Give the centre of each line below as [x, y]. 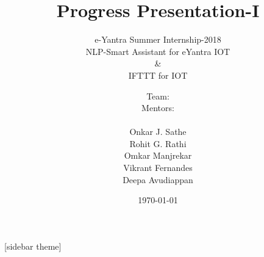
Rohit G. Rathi [158, 143]
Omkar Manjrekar [158, 155]
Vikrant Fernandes [158, 168]
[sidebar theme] [33, 246]
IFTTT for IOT [158, 75]
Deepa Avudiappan [158, 179]
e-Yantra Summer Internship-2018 [158, 39]
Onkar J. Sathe [158, 132]
